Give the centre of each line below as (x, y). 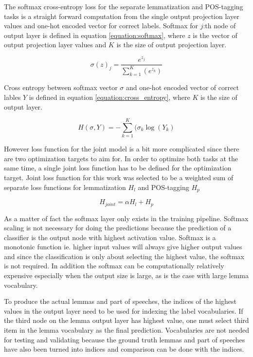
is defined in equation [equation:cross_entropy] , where (109, 97)
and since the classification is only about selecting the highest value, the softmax (124, 256)
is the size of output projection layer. (172, 45)
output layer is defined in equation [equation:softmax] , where (95, 35)
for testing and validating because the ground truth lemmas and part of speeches (125, 339)
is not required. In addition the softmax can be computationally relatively (114, 266)
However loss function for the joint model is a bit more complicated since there (122, 149)
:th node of (219, 26)
